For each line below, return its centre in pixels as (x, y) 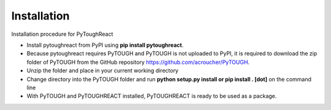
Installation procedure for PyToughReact (62, 34)
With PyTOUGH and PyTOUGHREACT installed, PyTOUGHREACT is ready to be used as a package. (152, 96)
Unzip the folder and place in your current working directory (103, 70)
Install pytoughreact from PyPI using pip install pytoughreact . (105, 45)
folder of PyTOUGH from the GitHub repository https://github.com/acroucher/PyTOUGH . (138, 62)
